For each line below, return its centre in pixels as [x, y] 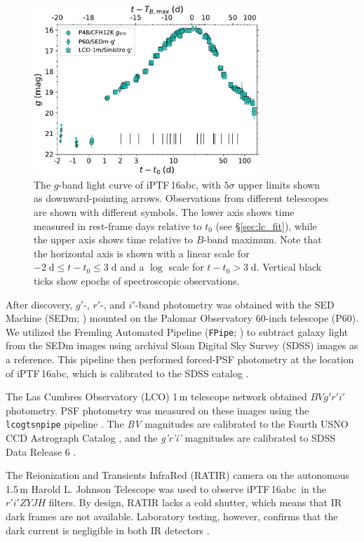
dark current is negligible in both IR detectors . [108, 530]
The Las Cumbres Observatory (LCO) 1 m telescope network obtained [156, 397]
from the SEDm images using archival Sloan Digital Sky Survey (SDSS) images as [182, 345]
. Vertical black [289, 267]
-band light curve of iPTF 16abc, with [140, 184]
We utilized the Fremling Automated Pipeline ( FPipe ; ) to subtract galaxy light [177, 331]
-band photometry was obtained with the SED [235, 304]
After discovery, [39, 304]
